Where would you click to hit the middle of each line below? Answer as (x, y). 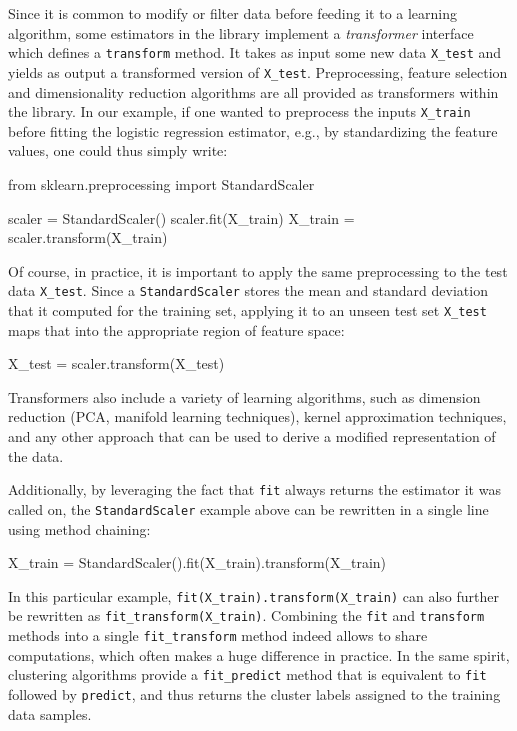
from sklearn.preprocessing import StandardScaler (161, 183)
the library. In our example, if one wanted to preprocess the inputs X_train (239, 111)
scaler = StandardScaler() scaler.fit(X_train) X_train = (181, 217)
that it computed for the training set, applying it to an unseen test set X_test (247, 309)
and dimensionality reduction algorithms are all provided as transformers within (253, 91)
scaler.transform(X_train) (88, 237)
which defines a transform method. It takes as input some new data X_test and (255, 52)
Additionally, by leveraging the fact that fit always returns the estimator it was (254, 489)
